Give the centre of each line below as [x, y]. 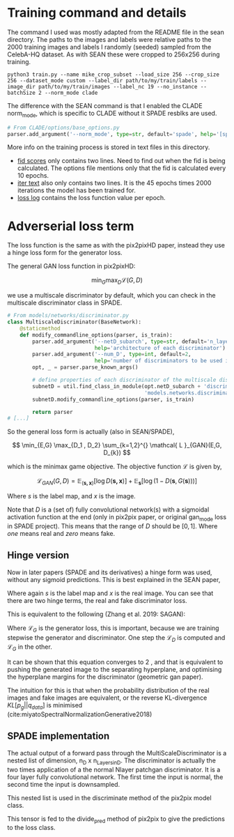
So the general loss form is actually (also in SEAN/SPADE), [91, 432]
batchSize [22, 93]
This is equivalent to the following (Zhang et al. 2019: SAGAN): [96, 614]
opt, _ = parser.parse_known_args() [85, 367]
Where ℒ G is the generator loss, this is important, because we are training [113, 629]
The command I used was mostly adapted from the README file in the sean [116, 32]
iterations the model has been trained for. [76, 190]
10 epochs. [33, 176]
